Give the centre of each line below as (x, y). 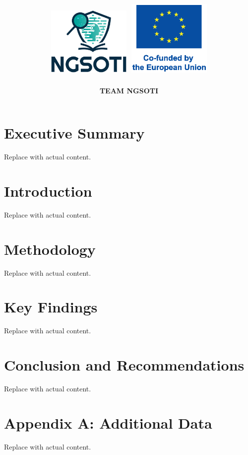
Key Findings (51, 307)
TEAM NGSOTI (129, 90)
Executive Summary (74, 133)
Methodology (50, 249)
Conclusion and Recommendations (124, 365)
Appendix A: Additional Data (108, 422)
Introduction (48, 190)
